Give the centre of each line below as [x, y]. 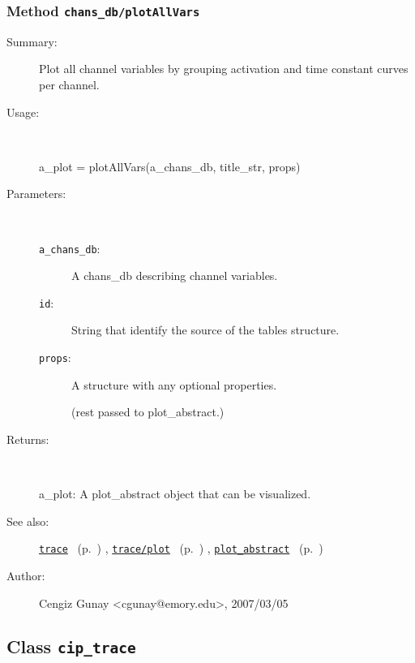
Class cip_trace [71, 646]
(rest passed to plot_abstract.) [148, 412]
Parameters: [36, 194]
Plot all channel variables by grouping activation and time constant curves [224, 69]
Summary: [32, 41]
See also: [28, 521]
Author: [26, 575]
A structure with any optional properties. [174, 384]
